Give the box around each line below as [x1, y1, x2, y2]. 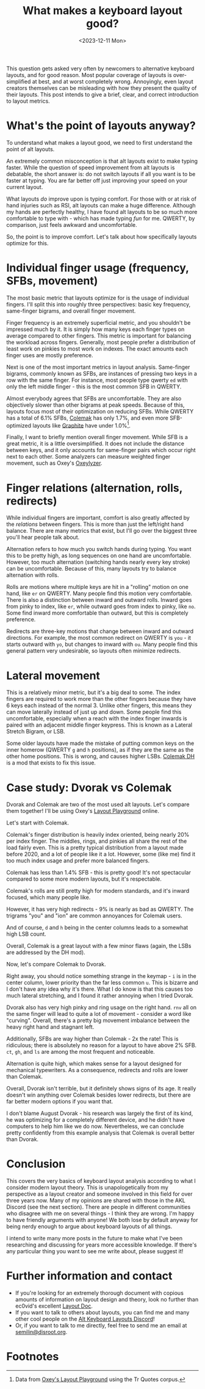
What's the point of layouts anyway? [6, 119, 196, 133]
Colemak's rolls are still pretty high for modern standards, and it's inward [6, 887, 190, 895]
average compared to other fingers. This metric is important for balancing [6, 332, 192, 339]
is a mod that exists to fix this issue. [6, 759, 96, 766]
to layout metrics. [6, 97, 50, 105]
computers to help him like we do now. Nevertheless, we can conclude [6, 1123, 184, 1130]
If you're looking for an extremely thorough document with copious [15, 1289, 184, 1297]
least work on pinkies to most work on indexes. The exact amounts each [6, 345, 188, 352]
